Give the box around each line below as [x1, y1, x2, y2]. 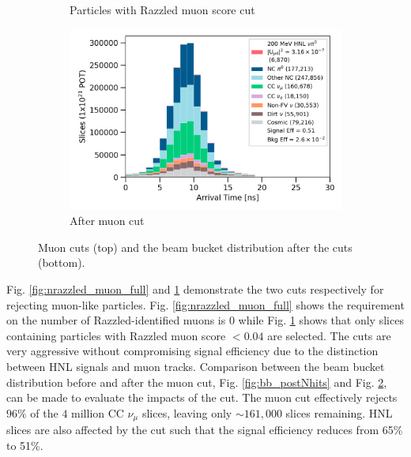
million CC [71, 404, 124, 421]
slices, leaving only [141, 404, 232, 421]
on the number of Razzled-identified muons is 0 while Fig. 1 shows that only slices [6, 312, 404, 328]
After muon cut [70, 212, 145, 229]
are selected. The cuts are [267, 327, 391, 343]
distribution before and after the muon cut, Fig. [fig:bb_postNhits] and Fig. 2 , [6, 373, 387, 390]
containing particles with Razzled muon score [6, 327, 226, 343]
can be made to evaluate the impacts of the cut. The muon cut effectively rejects [6, 389, 398, 406]
